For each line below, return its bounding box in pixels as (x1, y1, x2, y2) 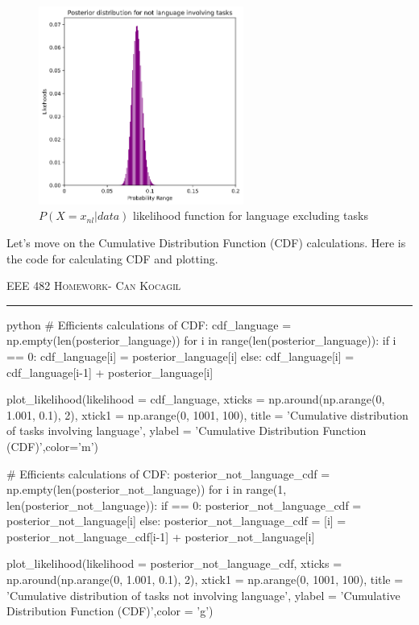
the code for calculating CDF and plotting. (6, 250, 218, 267)
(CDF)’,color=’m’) (6, 437, 99, 454)
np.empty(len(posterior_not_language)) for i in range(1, (6, 481, 287, 498)
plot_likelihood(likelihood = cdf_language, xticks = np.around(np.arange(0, (6, 391, 385, 408)
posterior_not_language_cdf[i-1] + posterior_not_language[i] (6, 528, 315, 544)
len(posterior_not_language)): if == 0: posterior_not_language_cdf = (6, 496, 362, 513)
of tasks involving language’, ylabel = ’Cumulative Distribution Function (6, 422, 367, 439)
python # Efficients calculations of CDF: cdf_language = (6, 316, 292, 333)
